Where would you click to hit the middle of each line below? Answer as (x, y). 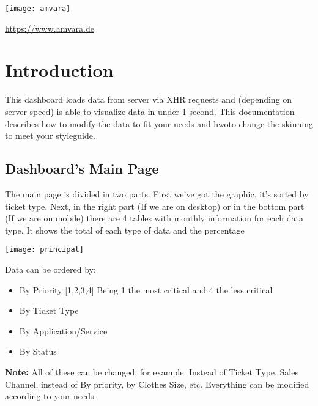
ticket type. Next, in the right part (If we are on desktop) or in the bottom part (155, 206)
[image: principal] (44, 250)
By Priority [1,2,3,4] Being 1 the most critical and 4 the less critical (146, 290)
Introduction (59, 70)
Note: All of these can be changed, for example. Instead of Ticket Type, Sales (152, 371)
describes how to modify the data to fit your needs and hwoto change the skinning (159, 123)
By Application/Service (63, 330)
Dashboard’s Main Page (82, 168)
